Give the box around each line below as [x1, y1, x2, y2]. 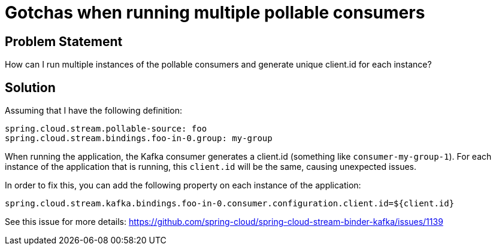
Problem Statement [5, 33, 123, 49]
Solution [5, 80, 56, 95]
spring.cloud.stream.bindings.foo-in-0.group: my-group [5, 133, 273, 144]
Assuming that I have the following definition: [5, 105, 183, 116]
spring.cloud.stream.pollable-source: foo [5, 124, 207, 134]
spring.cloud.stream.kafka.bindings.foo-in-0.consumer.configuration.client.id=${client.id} [5, 199, 455, 209]
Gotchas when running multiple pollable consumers [5, 2, 425, 23]
